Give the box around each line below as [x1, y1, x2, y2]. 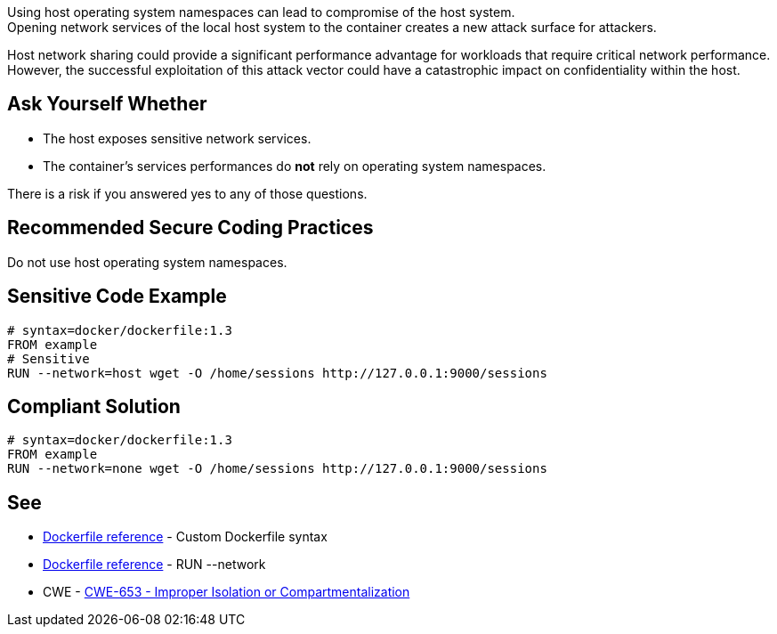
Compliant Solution [7, 394, 181, 418]
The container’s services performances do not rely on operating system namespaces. [43, 158, 546, 174]
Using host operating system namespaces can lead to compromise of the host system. [7, 4, 515, 20]
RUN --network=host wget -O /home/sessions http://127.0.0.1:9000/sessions [7, 365, 547, 380]
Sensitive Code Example [7, 285, 227, 308]
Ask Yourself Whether [7, 93, 207, 116]
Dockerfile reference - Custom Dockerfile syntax [43, 529, 328, 545]
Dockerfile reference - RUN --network [43, 557, 266, 573]
